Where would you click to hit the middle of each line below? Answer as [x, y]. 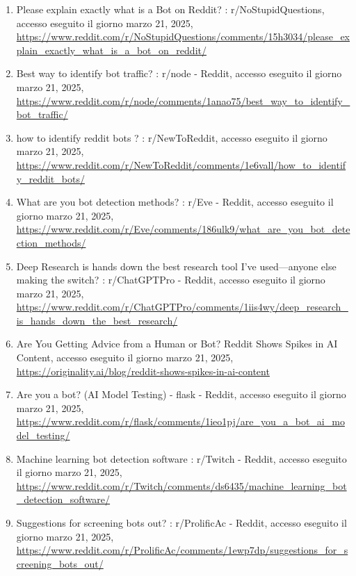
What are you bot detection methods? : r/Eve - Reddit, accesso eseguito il [175, 202]
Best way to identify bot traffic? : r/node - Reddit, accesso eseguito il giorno [179, 73]
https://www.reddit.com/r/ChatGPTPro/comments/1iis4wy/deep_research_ [182, 307]
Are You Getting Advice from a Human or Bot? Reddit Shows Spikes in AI [177, 344]
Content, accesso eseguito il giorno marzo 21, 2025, [125, 357]
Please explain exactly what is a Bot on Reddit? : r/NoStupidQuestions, [170, 9]
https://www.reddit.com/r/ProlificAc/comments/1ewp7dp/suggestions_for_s [182, 550]
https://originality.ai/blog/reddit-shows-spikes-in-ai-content [143, 371]
